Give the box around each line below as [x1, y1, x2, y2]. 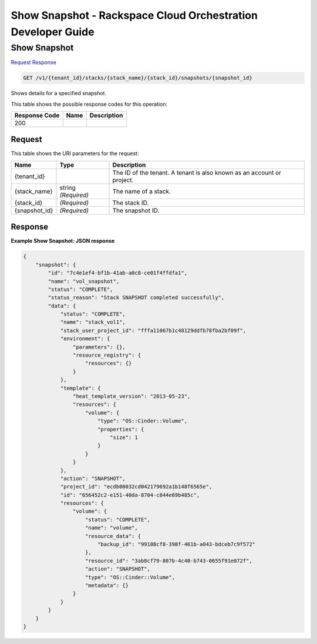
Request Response [11, 59, 57, 66]
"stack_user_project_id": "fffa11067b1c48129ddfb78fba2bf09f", [60, 327, 247, 334]
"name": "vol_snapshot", [48, 278, 120, 284]
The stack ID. [112, 199, 149, 207]
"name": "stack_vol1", [60, 319, 126, 326]
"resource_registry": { [72, 352, 141, 358]
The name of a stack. [112, 187, 171, 195]
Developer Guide [11, 25, 95, 38]
